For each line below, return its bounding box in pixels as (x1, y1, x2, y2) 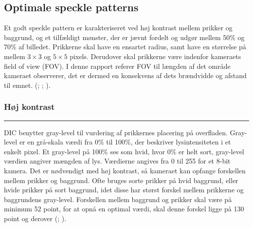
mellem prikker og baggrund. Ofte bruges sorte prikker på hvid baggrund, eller (4, 175, 238, 185)
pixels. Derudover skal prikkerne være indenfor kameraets (70, 51, 241, 61)
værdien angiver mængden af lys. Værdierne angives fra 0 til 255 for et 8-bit (4, 156, 231, 166)
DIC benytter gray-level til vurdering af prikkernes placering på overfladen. (4, 127, 228, 137)
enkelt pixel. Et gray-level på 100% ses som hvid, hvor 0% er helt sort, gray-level (4, 146, 244, 156)
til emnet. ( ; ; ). (4, 80, 51, 90)
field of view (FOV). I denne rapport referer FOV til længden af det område (4, 61, 231, 71)
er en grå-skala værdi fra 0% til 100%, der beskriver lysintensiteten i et (19, 137, 231, 147)
